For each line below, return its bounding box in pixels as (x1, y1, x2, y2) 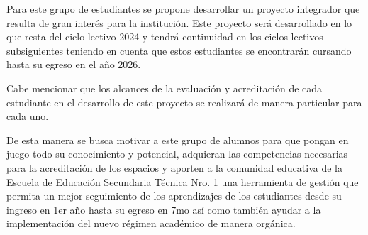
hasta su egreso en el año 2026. (6, 57, 141, 72)
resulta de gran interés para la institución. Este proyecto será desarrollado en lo (6, 15, 352, 30)
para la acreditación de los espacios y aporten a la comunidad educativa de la (6, 160, 342, 175)
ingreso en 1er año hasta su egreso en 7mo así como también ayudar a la (6, 202, 321, 217)
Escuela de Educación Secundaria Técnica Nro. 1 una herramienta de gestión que (6, 174, 359, 189)
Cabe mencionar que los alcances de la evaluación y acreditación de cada (6, 80, 323, 95)
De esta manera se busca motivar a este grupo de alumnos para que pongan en (6, 132, 349, 147)
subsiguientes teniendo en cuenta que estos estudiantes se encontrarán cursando (6, 43, 352, 58)
